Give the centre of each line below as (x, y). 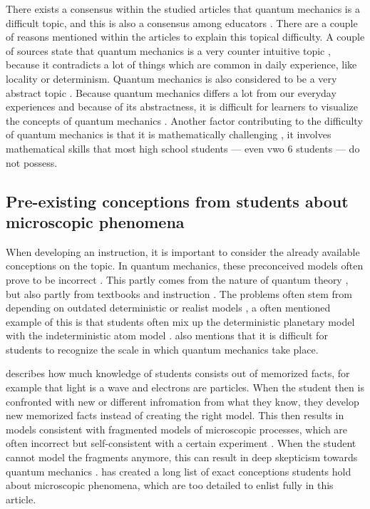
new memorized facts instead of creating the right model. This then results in (175, 415)
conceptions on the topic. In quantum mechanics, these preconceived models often (185, 266)
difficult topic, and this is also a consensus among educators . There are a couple (182, 22)
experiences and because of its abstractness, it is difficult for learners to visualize (182, 107)
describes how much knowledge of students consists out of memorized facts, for (178, 373)
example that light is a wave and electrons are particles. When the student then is (185, 387)
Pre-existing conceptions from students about (177, 201)
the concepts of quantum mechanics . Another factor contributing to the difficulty (184, 120)
